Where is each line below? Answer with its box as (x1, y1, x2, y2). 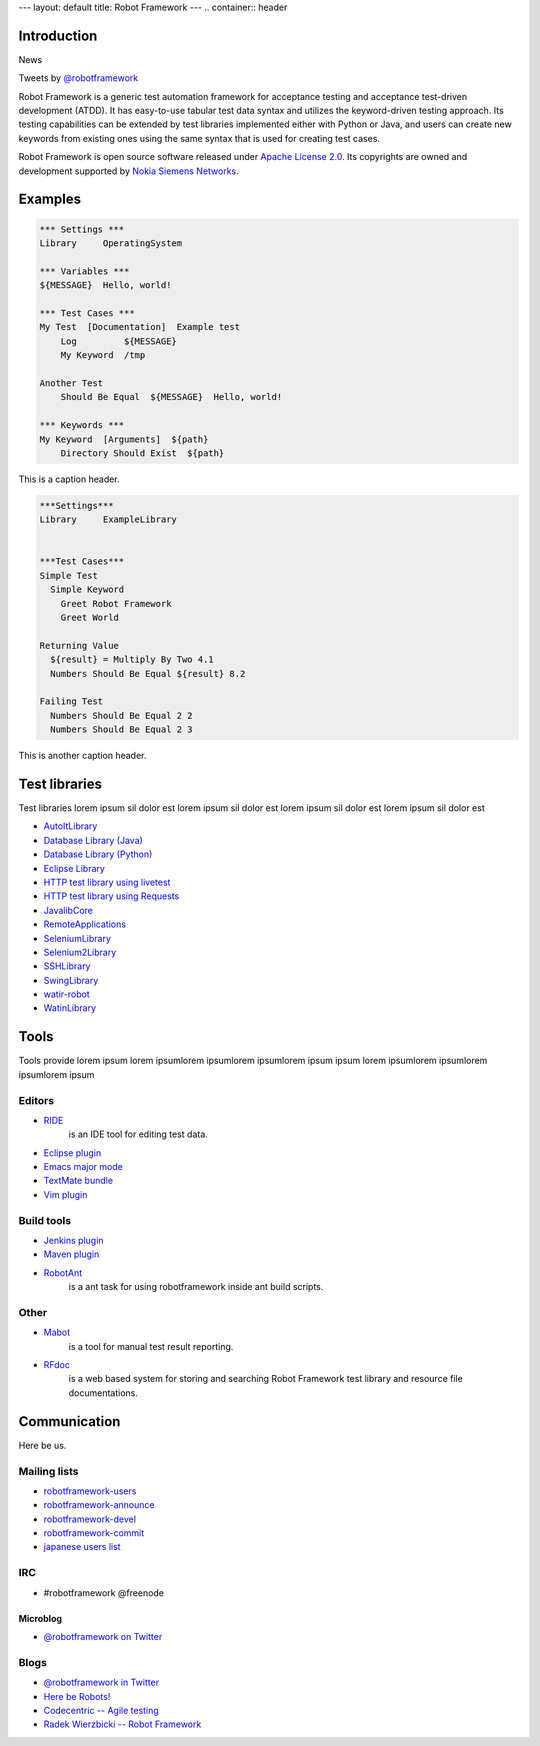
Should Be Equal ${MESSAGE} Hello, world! (60, 391, 283, 403)
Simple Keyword (50, 584, 125, 595)
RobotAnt (43, 1266, 83, 1279)
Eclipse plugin (43, 1146, 102, 1159)
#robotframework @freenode (43, 1586, 165, 1599)
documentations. (68, 1386, 139, 1399)
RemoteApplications (43, 918, 127, 930)
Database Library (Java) (43, 834, 144, 846)
